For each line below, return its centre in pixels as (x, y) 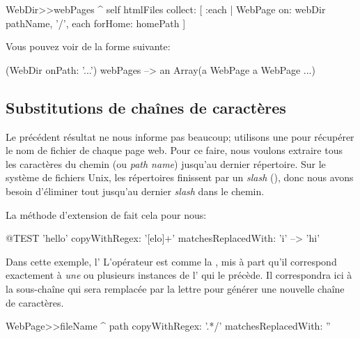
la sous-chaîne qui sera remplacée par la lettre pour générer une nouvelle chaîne (175, 288)
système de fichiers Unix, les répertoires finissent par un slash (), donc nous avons (180, 177)
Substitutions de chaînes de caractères (146, 107)
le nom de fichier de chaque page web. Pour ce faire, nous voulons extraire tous (174, 150)
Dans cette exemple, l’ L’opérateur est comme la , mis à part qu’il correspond (171, 261)
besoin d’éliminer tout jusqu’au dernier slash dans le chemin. (135, 191)
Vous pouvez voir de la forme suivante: (88, 46)
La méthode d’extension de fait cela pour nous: (106, 214)
